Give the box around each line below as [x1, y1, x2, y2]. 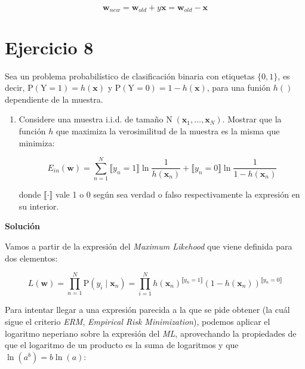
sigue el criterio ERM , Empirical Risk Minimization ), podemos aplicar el [5, 315, 270, 327]
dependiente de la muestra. [5, 93, 103, 105]
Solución [5, 220, 41, 232]
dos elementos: [5, 251, 58, 264]
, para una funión [207, 81, 270, 94]
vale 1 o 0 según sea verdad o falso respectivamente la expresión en [56, 188, 300, 201]
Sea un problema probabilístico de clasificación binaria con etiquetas [5, 69, 255, 82]
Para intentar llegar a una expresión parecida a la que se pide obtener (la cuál [5, 303, 290, 316]
